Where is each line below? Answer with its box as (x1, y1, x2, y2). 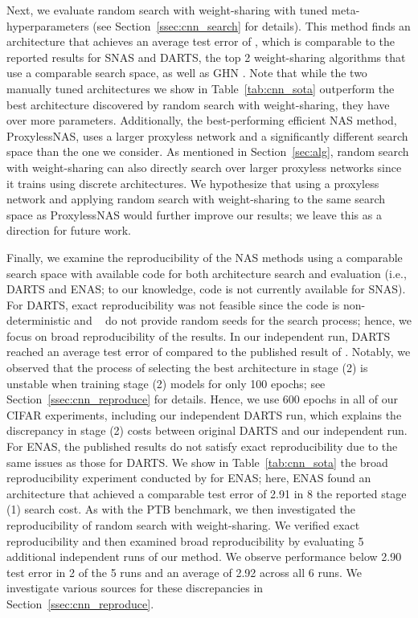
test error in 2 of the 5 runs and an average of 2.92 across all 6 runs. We (6, 563, 363, 580)
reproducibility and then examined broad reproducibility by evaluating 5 (6, 532, 364, 549)
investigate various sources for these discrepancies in (6, 579, 264, 596)
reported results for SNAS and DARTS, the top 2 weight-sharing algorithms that (6, 48, 406, 65)
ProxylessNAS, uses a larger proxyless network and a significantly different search (6, 127, 408, 144)
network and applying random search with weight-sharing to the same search (6, 190, 386, 207)
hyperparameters (6, 17, 89, 34)
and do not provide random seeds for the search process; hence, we (74, 312, 412, 329)
